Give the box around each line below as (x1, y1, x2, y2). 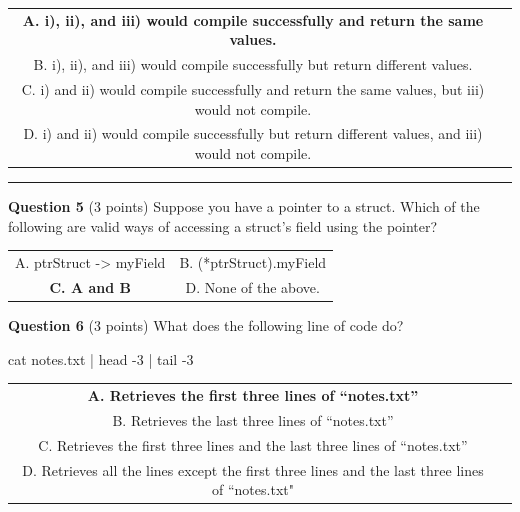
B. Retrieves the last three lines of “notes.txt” (112, 409, 394, 430)
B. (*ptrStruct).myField (179, 252, 327, 273)
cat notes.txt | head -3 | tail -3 (8, 348, 194, 369)
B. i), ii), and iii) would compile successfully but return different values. (33, 54, 473, 75)
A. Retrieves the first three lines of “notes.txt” (87, 384, 419, 405)
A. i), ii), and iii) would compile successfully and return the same (22, 9, 484, 30)
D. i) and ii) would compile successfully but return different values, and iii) (23, 123, 483, 144)
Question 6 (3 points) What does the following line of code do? (8, 315, 404, 336)
